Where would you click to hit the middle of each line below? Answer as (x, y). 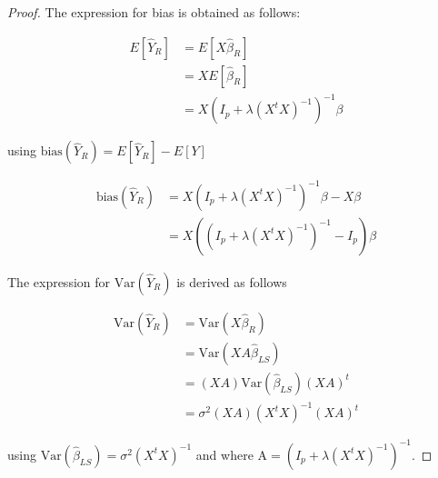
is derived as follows (232, 281)
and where (224, 454)
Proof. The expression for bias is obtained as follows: (154, 12)
